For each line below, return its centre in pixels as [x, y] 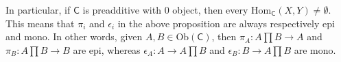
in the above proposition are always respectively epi [226, 23]
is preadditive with [122, 10]
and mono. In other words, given [74, 36]
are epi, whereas [107, 49]
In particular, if [38, 10]
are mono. [315, 49]
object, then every [210, 10]
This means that [40, 23]
